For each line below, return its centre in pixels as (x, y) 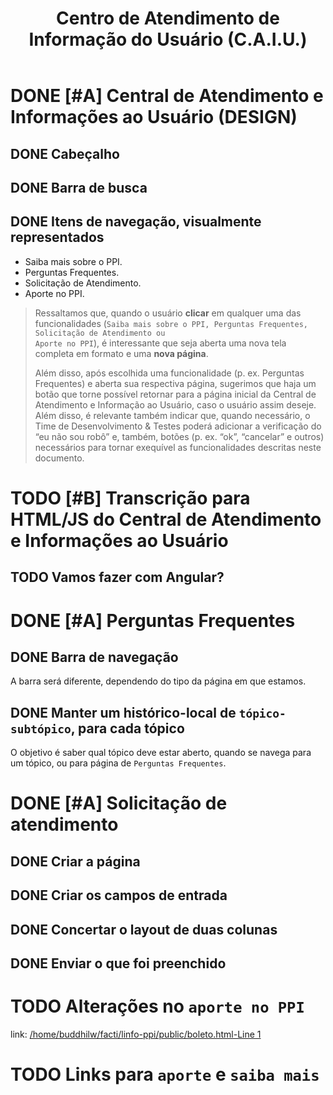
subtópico (41, 729)
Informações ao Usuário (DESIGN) (154, 117)
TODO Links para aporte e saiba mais (165, 1074)
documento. (59, 458)
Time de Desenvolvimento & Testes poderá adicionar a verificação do (178, 426)
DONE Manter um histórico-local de (123, 712)
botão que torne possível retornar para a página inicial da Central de (175, 394)
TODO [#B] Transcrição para (130, 498)
